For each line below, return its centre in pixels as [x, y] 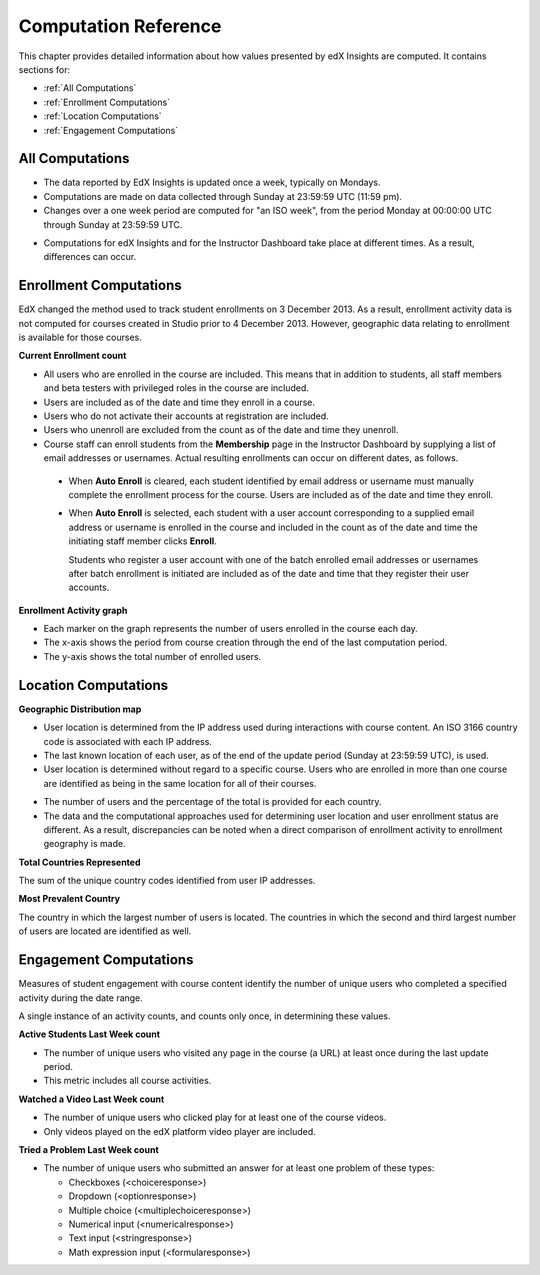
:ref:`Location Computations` [102, 116]
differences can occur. [90, 257]
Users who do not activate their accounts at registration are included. [186, 416]
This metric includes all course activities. [127, 1081]
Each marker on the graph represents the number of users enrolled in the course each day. [231, 629]
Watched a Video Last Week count [91, 1099]
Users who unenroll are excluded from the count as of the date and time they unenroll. [221, 430]
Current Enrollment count [72, 356]
